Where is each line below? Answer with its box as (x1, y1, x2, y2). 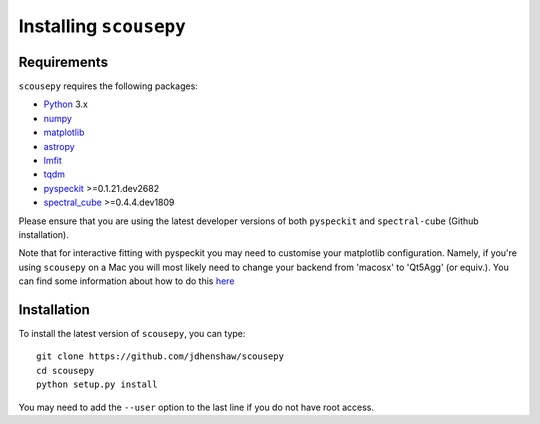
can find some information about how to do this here (18, 275, 235, 287)
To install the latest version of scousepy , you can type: (18, 328, 246, 340)
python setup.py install (36, 379, 158, 390)
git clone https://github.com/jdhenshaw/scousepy (36, 351, 285, 362)
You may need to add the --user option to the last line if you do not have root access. (18, 401, 375, 413)
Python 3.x (43, 98, 89, 110)
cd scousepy (36, 365, 95, 376)
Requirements (18, 53, 109, 70)
